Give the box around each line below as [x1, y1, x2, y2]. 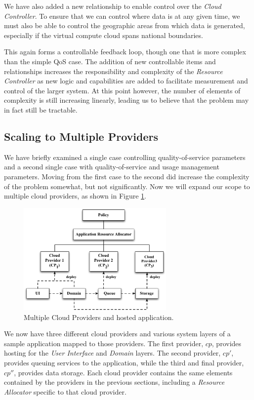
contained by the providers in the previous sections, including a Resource [4, 377, 225, 387]
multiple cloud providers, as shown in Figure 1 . [4, 191, 146, 201]
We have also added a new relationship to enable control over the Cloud [4, 1, 221, 11]
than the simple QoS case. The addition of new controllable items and [4, 56, 216, 66]
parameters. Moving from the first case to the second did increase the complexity [4, 171, 250, 181]
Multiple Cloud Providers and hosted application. [24, 312, 174, 322]
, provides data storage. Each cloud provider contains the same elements [14, 367, 233, 377]
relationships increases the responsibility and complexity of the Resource [4, 66, 223, 76]
